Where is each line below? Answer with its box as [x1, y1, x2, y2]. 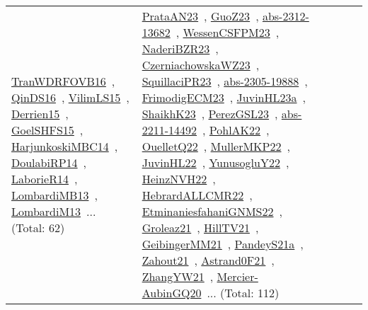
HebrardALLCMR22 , [142, 187, 253, 203]
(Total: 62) [11, 219, 65, 236]
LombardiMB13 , [11, 187, 98, 203]
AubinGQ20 [142, 285, 202, 301]
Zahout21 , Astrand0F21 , [142, 252, 275, 268]
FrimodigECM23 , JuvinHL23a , [142, 89, 306, 105]
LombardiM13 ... [11, 203, 96, 219]
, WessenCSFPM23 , [176, 24, 280, 40]
